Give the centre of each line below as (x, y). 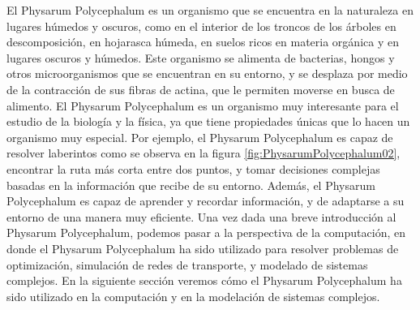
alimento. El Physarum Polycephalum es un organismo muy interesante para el (203, 105)
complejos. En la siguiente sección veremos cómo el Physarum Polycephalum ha (204, 280)
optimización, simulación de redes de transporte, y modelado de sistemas (187, 264)
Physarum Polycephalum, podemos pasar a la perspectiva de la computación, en (206, 232)
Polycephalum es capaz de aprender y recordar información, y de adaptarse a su (206, 201)
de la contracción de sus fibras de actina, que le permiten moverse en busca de (201, 89)
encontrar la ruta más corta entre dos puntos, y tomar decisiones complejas (193, 168)
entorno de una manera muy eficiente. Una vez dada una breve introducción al (201, 216)
